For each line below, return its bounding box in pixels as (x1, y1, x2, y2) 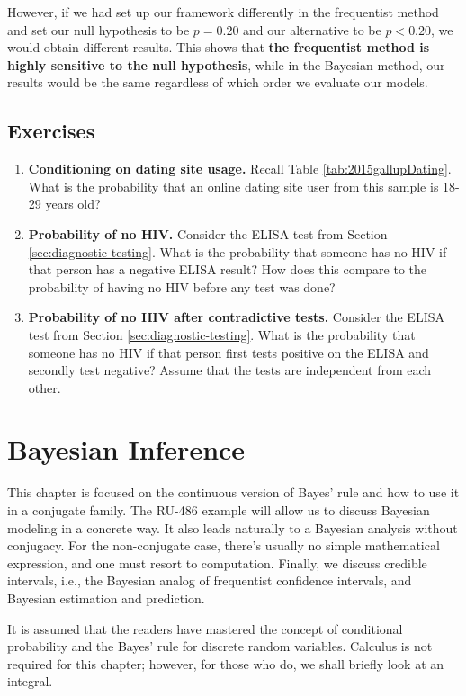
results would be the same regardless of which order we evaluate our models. (7, 73, 428, 92)
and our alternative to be (243, 20, 381, 39)
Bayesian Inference (7, 431, 246, 468)
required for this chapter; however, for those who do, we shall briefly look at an (7, 654, 444, 673)
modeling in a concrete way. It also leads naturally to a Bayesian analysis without (7, 518, 458, 537)
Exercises (7, 117, 95, 145)
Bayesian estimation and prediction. (7, 588, 205, 607)
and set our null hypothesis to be (7, 20, 190, 39)
